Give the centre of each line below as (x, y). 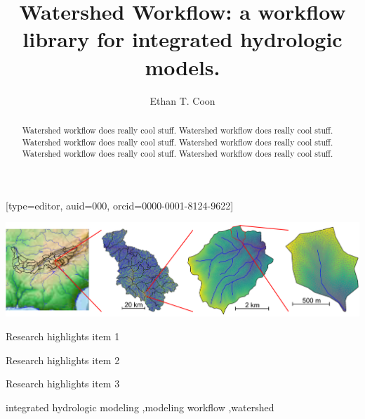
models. (182, 66)
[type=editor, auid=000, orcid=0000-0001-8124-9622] (120, 205)
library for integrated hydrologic (182, 39)
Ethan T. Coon (182, 100)
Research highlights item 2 (63, 360)
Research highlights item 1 (63, 336)
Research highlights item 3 (63, 383)
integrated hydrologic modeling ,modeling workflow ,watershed (140, 407)
